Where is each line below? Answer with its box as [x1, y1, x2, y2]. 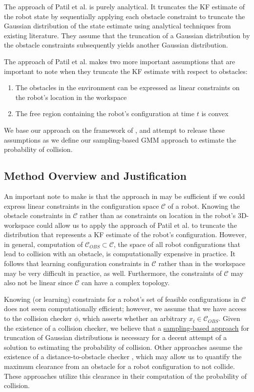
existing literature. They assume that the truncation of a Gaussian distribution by [4, 30, 250, 40]
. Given [218, 313, 240, 323]
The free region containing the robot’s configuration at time [15, 108, 194, 119]
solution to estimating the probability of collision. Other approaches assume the [4, 342, 243, 352]
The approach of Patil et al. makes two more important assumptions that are [4, 56, 235, 66]
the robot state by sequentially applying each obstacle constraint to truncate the [4, 11, 245, 21]
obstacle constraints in [4, 210, 71, 220]
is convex [201, 108, 229, 119]
